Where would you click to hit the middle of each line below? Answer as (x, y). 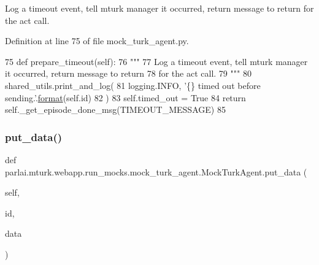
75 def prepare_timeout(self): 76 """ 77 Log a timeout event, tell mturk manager (156, 61)
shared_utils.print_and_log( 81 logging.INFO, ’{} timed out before (133, 85)
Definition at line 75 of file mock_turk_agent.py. (97, 41)
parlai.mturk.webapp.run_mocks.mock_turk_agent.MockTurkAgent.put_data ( (156, 171)
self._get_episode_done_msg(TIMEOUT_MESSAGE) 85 (115, 109)
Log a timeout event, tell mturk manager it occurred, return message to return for (159, 8)
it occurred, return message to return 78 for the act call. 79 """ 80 (128, 73)
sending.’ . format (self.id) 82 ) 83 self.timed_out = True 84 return (125, 97)
